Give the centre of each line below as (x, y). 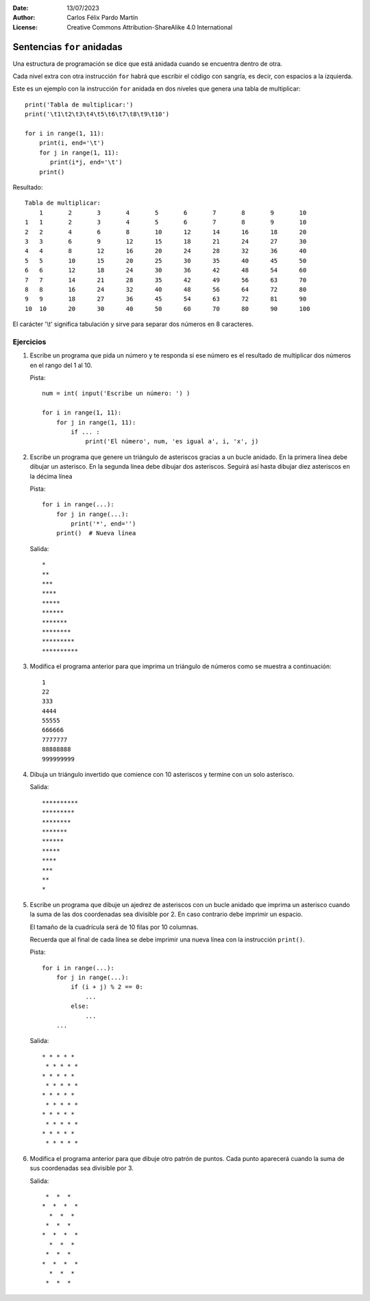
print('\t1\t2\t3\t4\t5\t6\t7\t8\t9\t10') (97, 114)
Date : (21, 8)
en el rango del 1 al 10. (61, 365)
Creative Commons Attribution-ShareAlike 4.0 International (150, 27)
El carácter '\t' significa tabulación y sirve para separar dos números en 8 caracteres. (133, 324)
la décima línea (51, 476)
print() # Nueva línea (96, 533)
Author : (24, 18)
